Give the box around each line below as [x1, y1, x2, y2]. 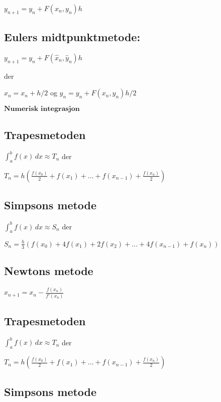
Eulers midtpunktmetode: [4, 29, 141, 45]
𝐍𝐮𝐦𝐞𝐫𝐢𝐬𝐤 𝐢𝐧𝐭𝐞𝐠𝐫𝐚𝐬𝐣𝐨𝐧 [4, 105, 80, 113]
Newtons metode [4, 263, 93, 279]
